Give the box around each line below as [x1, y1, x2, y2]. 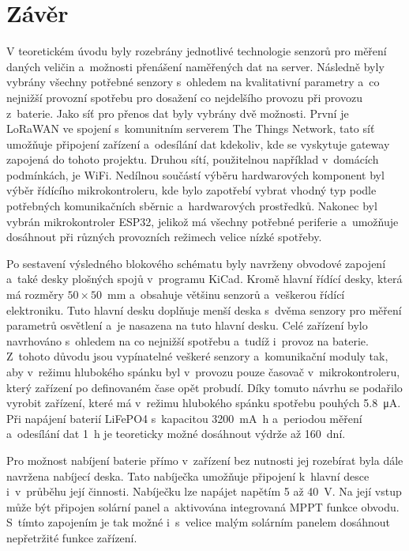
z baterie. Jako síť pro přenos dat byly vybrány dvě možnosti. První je [6, 104, 349, 121]
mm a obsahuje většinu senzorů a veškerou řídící [107, 286, 345, 303]
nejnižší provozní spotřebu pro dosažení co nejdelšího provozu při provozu [6, 89, 362, 105]
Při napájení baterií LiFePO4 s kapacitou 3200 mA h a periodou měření [6, 409, 362, 426]
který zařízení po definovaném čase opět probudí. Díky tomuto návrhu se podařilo [6, 379, 403, 395]
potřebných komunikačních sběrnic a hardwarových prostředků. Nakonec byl [6, 198, 377, 214]
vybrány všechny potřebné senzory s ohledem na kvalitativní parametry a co [6, 74, 380, 90]
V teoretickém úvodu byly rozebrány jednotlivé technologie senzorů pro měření [6, 43, 387, 59]
